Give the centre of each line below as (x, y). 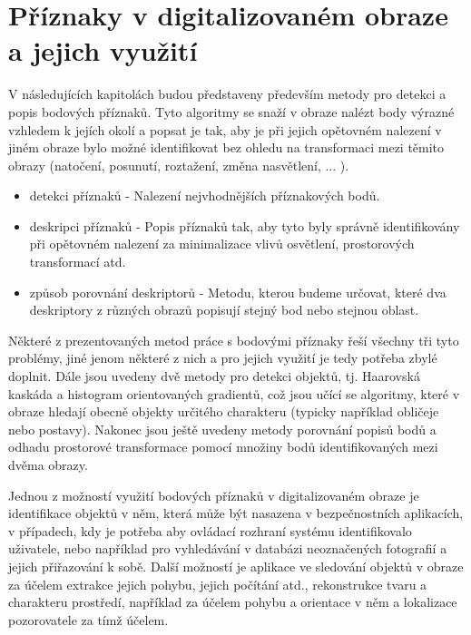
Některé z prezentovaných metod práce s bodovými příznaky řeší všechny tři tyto (234, 340)
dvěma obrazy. (48, 464)
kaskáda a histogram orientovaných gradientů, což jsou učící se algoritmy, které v (234, 393)
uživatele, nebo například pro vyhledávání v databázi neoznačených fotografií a (228, 548)
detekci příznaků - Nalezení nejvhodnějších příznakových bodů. (205, 195)
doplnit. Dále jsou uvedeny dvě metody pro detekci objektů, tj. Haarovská (214, 376)
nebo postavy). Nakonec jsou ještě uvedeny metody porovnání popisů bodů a (222, 429)
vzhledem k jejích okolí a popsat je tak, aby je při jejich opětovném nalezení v (225, 129)
